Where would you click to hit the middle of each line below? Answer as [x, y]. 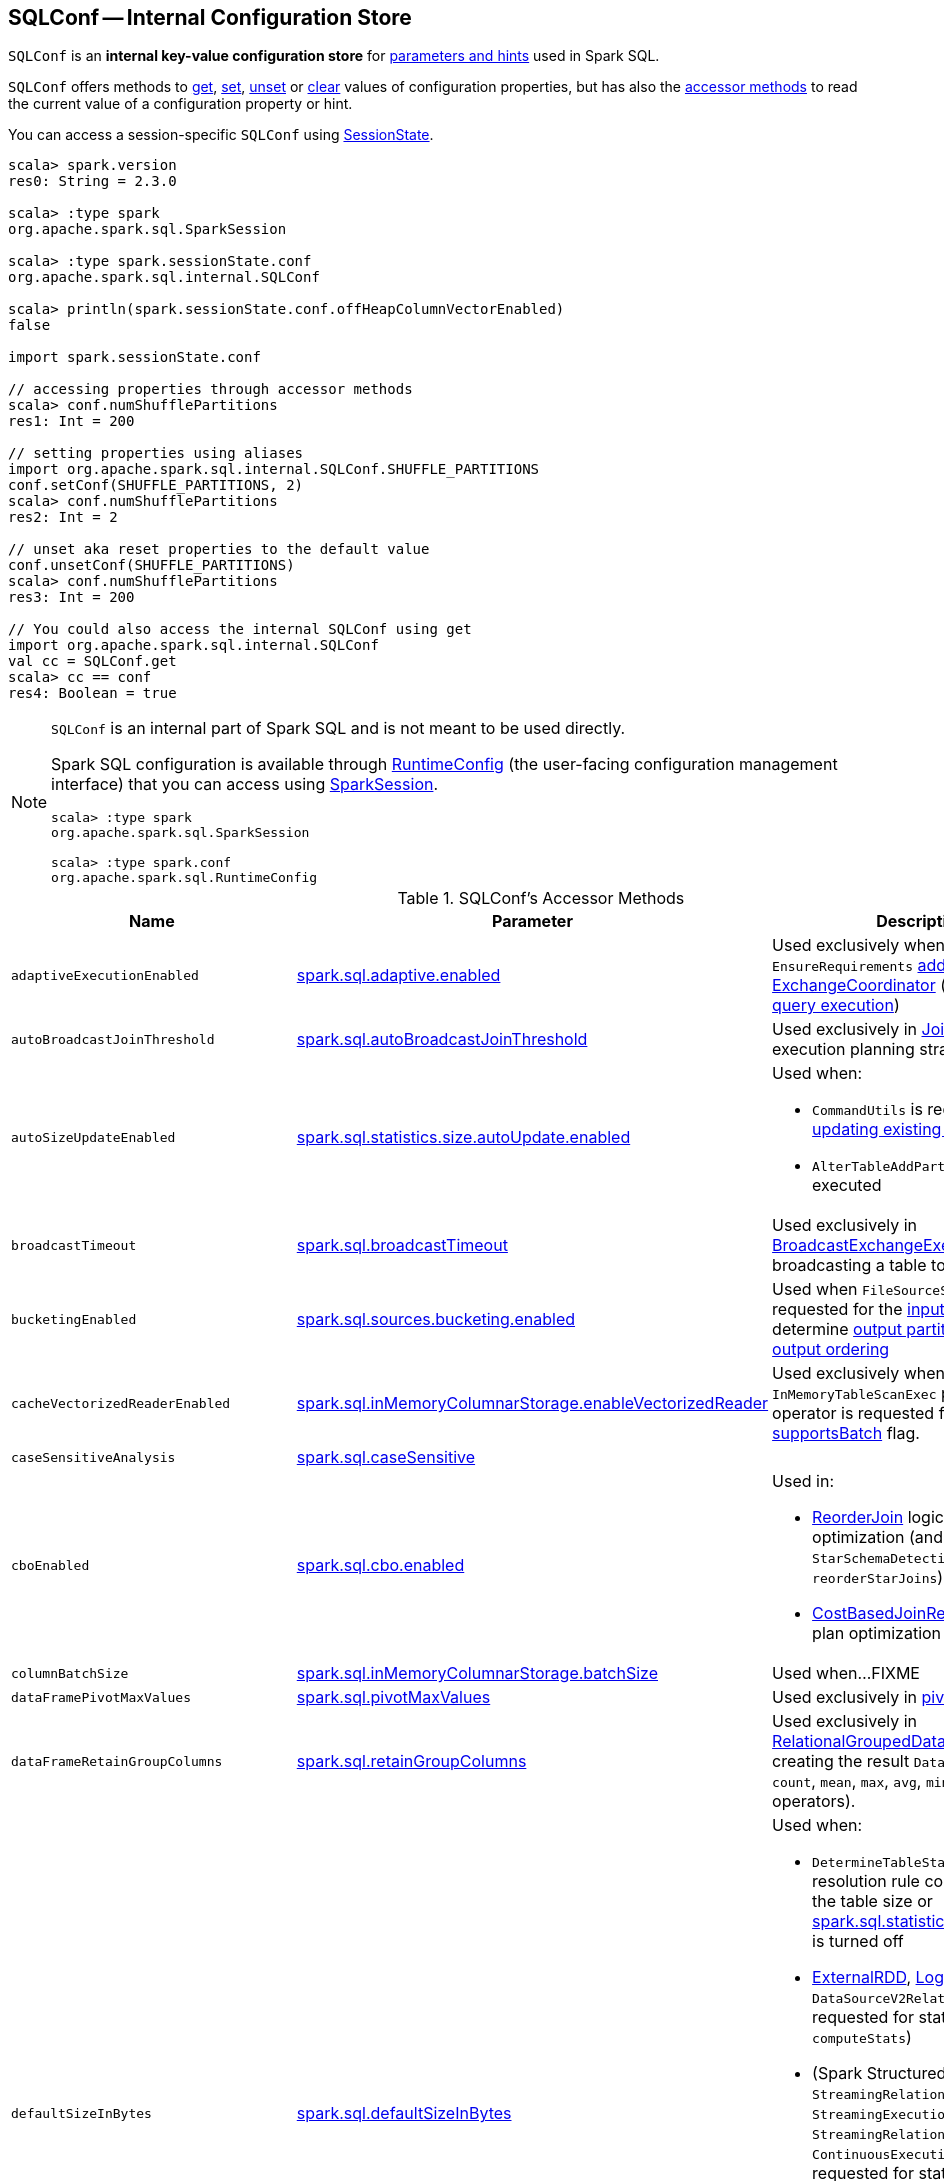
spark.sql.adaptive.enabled [398, 975]
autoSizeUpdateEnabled [93, 1137]
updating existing [877, 1129]
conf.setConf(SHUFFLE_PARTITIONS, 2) [156, 485]
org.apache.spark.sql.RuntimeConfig [184, 878]
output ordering [831, 1349]
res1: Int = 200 [71, 421]
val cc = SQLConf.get [92, 661]
